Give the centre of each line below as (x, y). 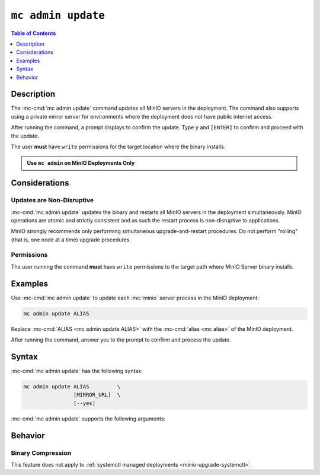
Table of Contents (33, 33)
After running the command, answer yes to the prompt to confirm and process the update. (121, 340)
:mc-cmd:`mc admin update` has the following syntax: (77, 371)
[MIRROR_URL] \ (97, 395)
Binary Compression (41, 452)
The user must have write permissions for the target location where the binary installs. (118, 146)
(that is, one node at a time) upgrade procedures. (71, 240)
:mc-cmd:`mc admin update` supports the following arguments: (88, 419)
